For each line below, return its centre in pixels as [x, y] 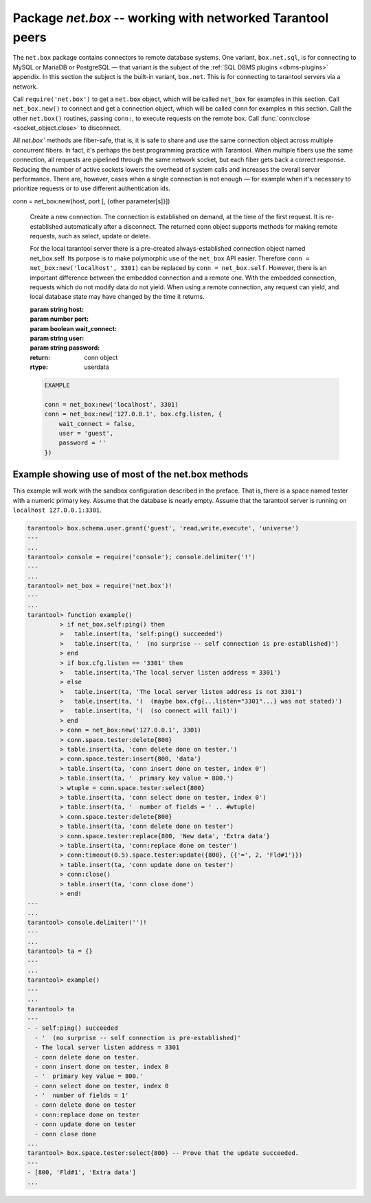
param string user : [57, 338]
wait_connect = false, [97, 424]
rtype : [39, 367]
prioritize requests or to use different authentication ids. [92, 188]
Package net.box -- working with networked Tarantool [171, 18]
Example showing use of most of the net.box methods [131, 474]
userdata [97, 367]
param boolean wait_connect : [73, 328]
